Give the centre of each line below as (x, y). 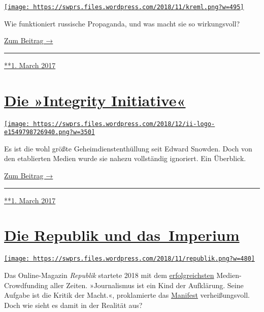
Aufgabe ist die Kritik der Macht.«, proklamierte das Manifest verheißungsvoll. (127, 295)
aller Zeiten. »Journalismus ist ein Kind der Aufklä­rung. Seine (147, 285)
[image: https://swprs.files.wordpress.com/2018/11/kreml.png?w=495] (124, 7)
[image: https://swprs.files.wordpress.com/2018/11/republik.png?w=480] (129, 259)
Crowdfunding (26, 285)
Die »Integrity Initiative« (95, 100)
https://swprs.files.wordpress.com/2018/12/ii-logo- (124, 124)
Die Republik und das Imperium (122, 235)
